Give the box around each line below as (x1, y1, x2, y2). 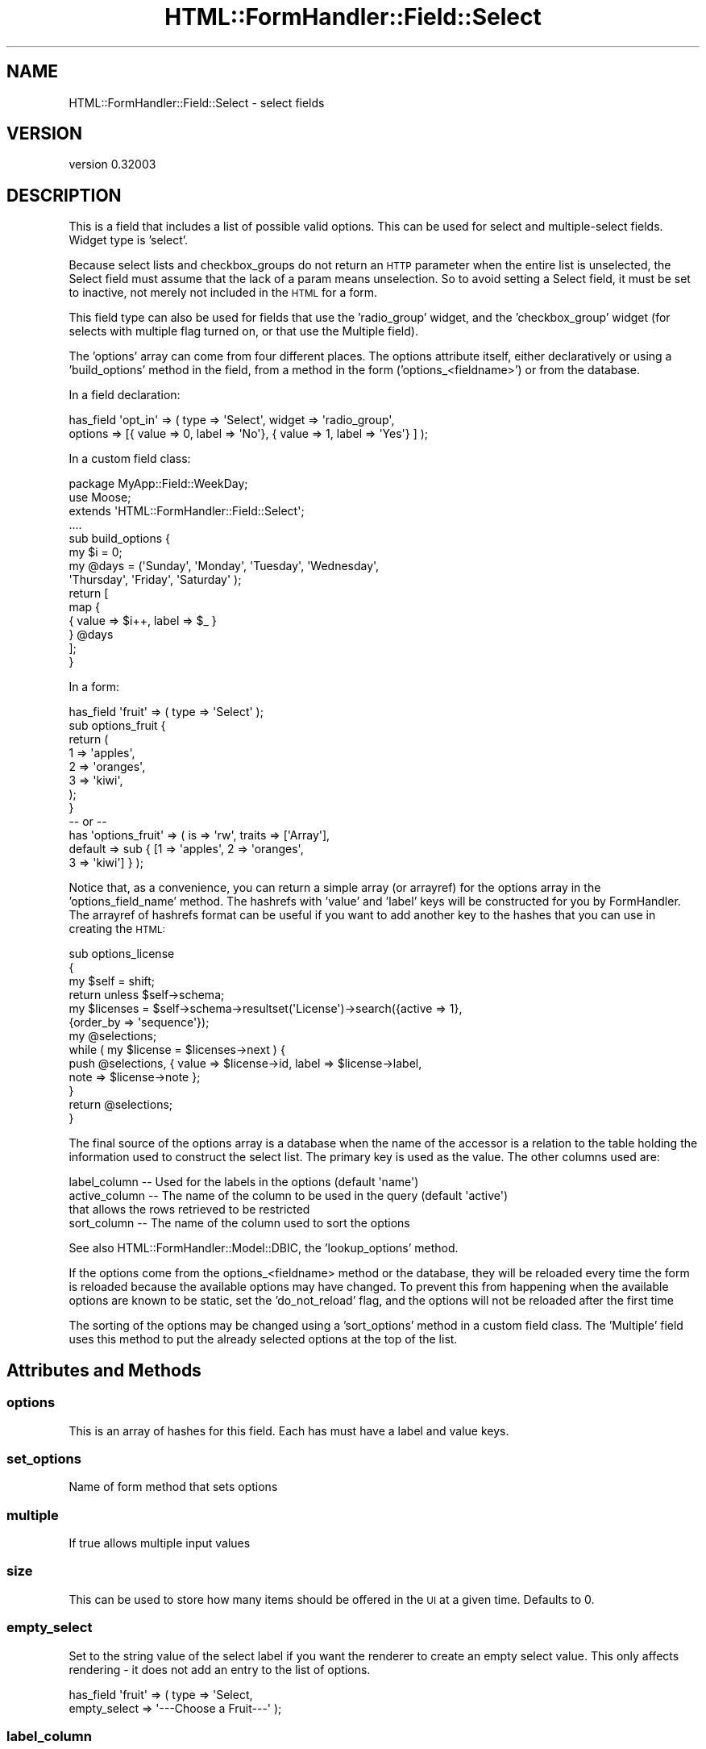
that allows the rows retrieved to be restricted (69, 1202, 310, 1217)
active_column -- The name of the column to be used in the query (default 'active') (69, 1189, 509, 1203)
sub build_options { (69, 531, 171, 546)
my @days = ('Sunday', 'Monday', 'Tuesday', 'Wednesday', (69, 559, 380, 573)
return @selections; (69, 1097, 173, 1112)
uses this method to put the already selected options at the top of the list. (69, 1332, 458, 1347)
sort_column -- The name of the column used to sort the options (69, 1216, 410, 1231)
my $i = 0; (69, 545, 123, 560)
